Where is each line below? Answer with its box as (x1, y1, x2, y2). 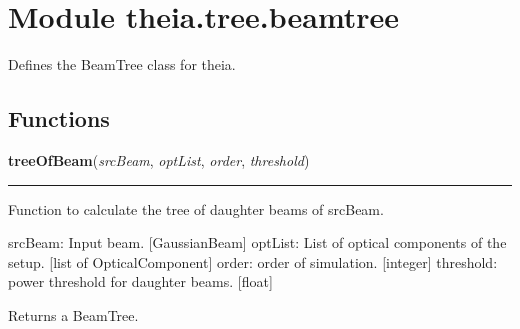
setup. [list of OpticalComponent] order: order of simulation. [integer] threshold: (8, 251, 498, 272)
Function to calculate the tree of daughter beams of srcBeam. (8, 198, 384, 219)
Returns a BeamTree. (8, 304, 139, 325)
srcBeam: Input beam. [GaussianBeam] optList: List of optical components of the (8, 232, 507, 253)
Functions (8, 103, 110, 134)
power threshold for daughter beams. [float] (8, 271, 273, 292)
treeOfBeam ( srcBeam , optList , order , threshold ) (8, 149, 310, 170)
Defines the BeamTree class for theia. (8, 54, 236, 75)
